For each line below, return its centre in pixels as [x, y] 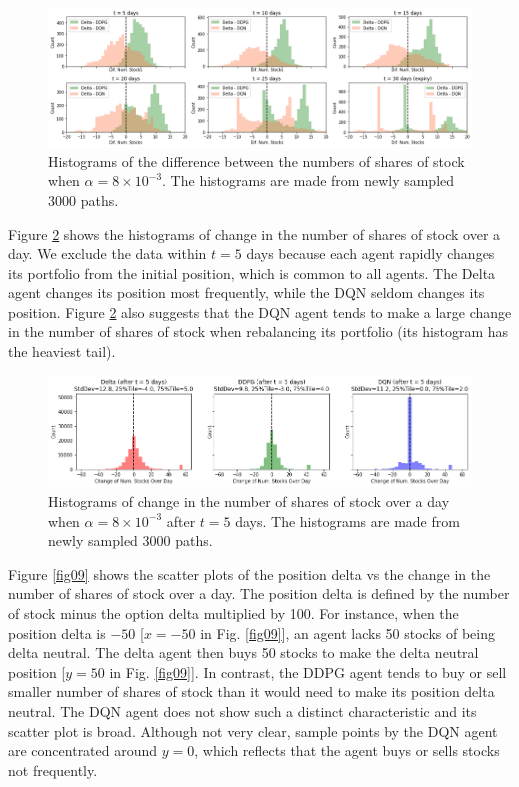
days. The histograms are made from [347, 520]
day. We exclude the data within [107, 253]
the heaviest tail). [62, 351]
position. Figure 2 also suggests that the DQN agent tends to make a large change [260, 311]
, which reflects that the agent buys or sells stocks [347, 750]
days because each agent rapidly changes [370, 253]
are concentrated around [83, 750]
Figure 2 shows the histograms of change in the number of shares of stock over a [254, 233]
